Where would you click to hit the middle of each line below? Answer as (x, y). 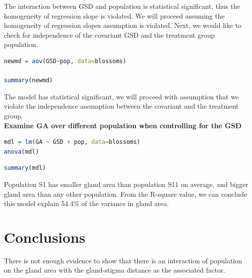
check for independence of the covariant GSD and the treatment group (109, 35)
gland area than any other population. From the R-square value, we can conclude (126, 194)
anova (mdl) (21, 151)
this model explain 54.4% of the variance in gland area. (86, 203)
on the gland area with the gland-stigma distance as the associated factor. (115, 270)
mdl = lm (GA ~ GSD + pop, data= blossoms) (72, 142)
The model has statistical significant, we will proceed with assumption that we (121, 96)
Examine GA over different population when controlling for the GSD (123, 125)
